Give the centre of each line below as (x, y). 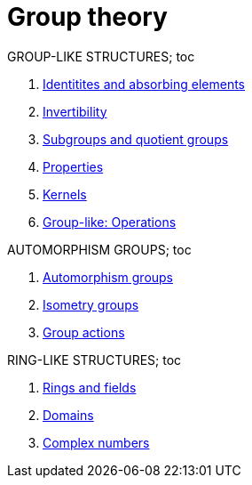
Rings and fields (90, 387)
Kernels (65, 194)
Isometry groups (91, 304)
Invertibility (75, 111)
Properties (73, 166)
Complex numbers (96, 442)
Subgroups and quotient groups (136, 139)
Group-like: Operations (110, 222)
